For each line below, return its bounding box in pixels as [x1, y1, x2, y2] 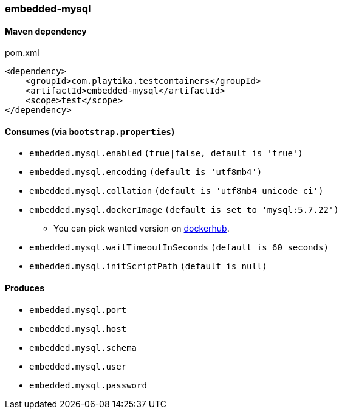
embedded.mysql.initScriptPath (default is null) [29, 261, 267, 272]
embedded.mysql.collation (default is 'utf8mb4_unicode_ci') [29, 186, 324, 196]
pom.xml [5, 47, 39, 58]
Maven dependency [5, 26, 87, 36]
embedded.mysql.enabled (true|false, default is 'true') [29, 148, 303, 159]
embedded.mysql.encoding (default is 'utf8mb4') [29, 167, 262, 178]
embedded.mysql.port [29, 305, 127, 315]
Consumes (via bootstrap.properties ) [5, 126, 175, 137]
